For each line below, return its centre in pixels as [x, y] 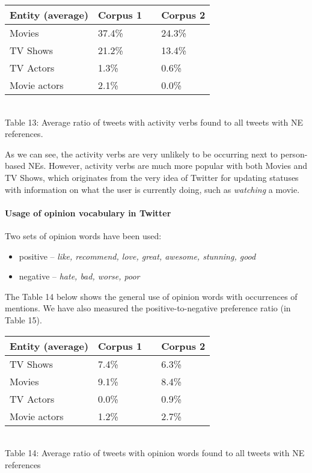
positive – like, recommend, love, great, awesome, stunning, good [137, 256]
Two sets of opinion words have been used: [83, 235]
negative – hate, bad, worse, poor [79, 276]
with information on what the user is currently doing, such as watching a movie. [152, 189]
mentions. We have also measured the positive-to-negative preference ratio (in [148, 308]
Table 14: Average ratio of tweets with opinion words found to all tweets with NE [155, 453]
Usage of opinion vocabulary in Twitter [88, 212]
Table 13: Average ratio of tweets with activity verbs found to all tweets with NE [154, 122]
